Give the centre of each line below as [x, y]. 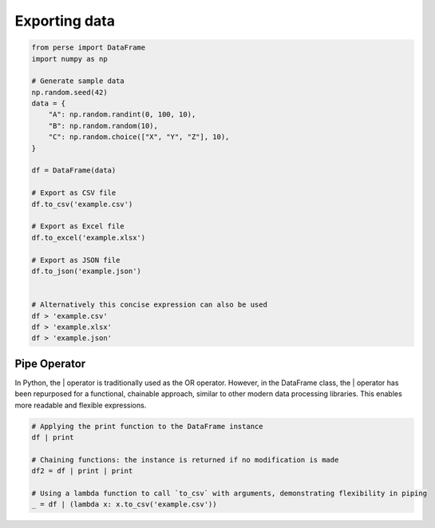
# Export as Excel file [78, 226]
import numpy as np [69, 59]
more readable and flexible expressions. [81, 405]
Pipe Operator [50, 363]
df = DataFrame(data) [74, 171]
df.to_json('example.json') [86, 271]
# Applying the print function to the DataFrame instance [147, 426]
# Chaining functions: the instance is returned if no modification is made [185, 460]
